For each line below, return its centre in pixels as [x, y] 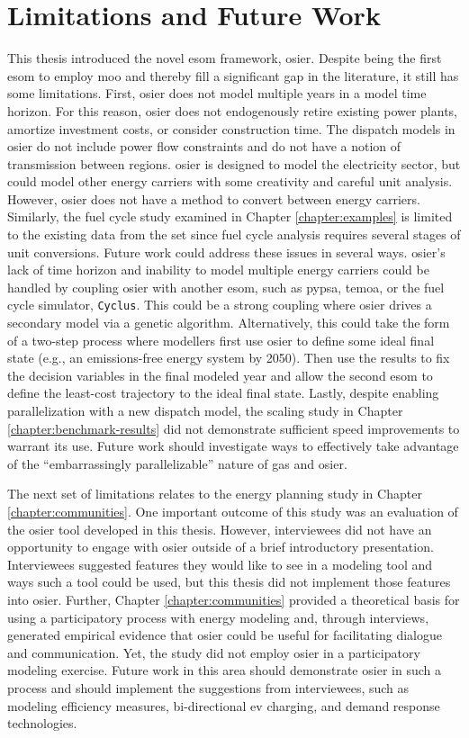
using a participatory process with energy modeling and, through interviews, [218, 617]
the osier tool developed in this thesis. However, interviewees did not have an [220, 529]
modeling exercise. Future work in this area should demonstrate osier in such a [224, 670]
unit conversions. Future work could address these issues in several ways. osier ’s [226, 252]
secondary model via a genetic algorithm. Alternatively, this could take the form [229, 323]
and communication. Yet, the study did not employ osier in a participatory [214, 652]
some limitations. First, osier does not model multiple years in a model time [217, 93]
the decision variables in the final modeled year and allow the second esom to [220, 375]
